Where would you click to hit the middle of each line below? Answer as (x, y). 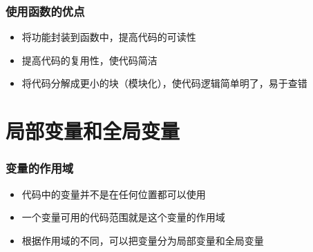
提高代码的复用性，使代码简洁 (89, 60)
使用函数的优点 (45, 11)
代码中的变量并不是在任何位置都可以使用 (114, 194)
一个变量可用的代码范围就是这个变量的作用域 (123, 217)
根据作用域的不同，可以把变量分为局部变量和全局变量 (143, 240)
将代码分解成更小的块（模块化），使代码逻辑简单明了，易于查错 (164, 83)
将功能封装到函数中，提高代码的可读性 (109, 37)
